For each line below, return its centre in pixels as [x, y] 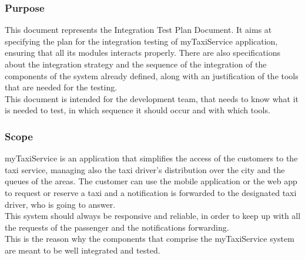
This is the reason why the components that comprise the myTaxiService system [150, 239]
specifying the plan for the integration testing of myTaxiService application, [141, 41]
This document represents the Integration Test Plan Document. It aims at [138, 30]
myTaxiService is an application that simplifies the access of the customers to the [151, 158]
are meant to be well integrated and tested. [83, 250]
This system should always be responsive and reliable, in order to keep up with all [153, 216]
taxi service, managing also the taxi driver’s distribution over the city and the [145, 169]
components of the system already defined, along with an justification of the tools [152, 75]
